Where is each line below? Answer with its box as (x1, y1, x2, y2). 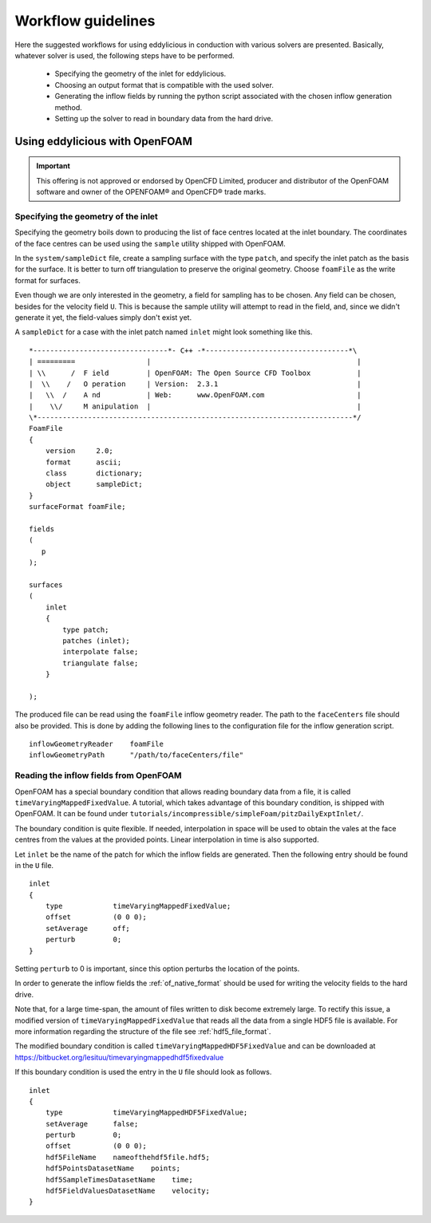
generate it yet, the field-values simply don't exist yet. (14, 312, 192, 322)
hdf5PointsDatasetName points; (45, 1164, 181, 1173)
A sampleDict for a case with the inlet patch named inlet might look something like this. (14, 327, 313, 337)
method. (54, 102, 83, 112)
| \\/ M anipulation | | (29, 401, 362, 411)
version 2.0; (45, 447, 113, 456)
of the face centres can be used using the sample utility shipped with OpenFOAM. (14, 239, 287, 248)
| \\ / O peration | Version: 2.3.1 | (29, 379, 362, 389)
